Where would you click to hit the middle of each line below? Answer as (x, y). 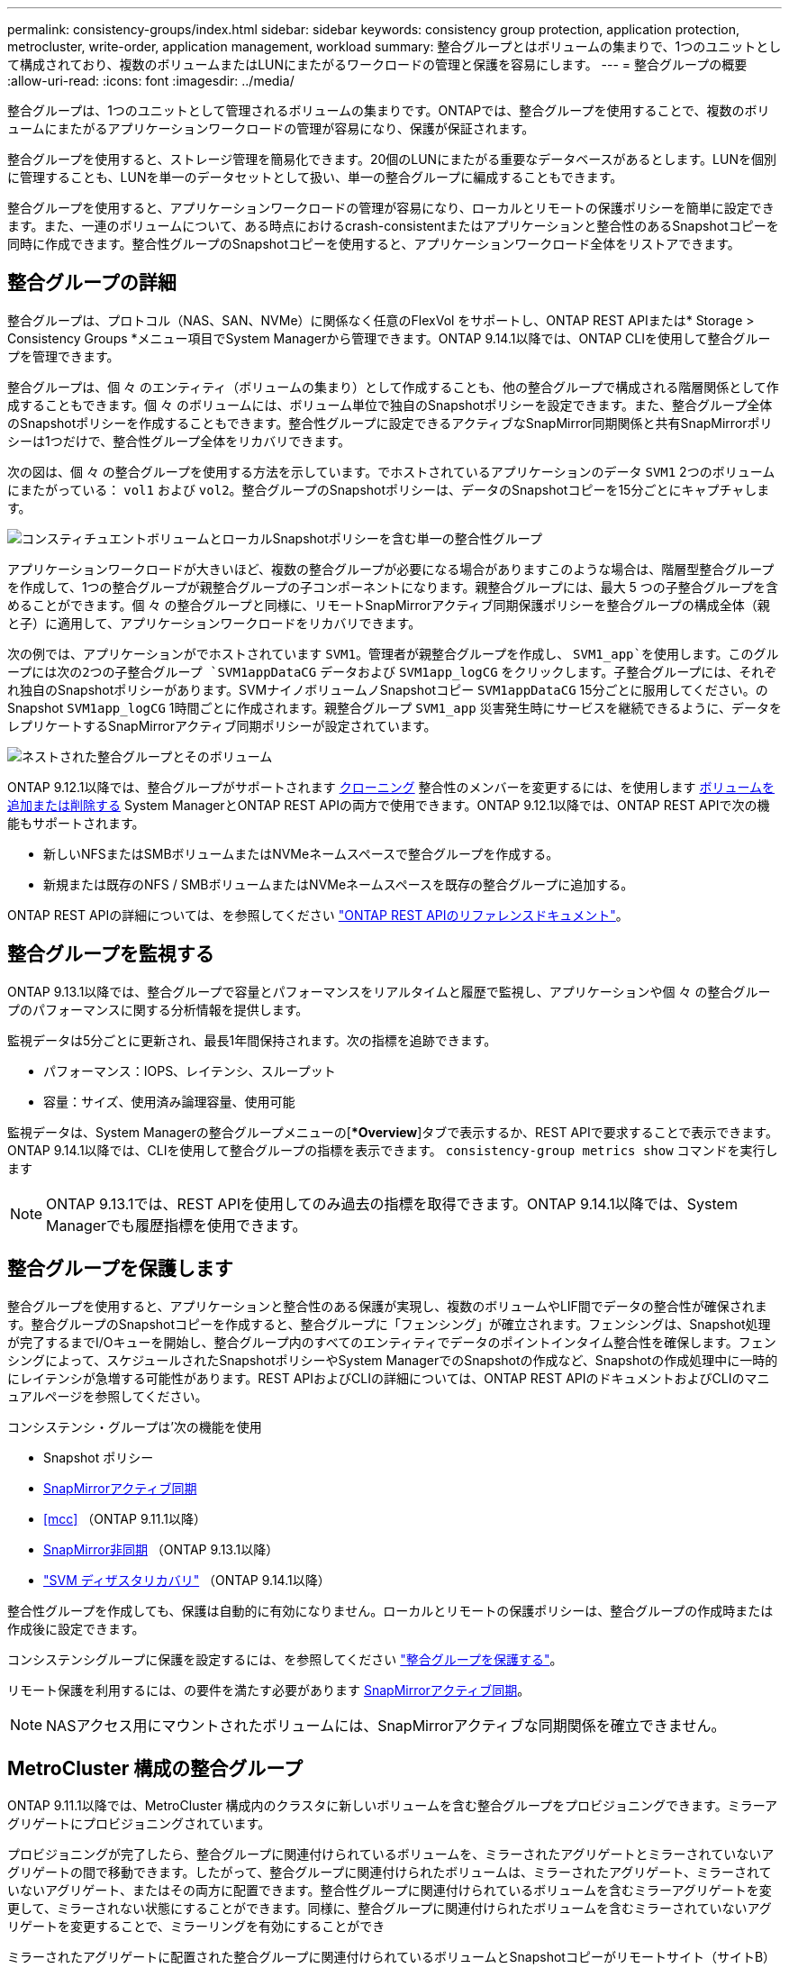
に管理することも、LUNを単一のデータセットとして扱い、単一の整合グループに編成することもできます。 (315, 177)
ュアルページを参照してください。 (108, 1396)
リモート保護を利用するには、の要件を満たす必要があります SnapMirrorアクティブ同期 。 (269, 1690)
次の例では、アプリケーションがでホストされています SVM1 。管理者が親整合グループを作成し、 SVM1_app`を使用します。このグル (393, 653)
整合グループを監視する (111, 954)
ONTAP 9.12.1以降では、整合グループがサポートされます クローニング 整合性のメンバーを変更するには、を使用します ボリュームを (391, 787)
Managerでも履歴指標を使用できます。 (177, 1225)
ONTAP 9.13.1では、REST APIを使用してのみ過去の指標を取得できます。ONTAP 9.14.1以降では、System (392, 1203)
